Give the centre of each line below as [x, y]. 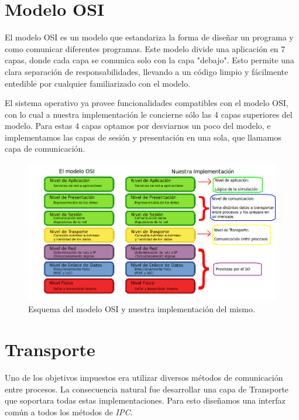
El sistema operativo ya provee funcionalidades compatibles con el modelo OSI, [147, 103]
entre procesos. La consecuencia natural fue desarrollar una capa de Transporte [147, 389]
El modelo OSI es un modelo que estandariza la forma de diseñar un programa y [149, 37]
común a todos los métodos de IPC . [69, 412]
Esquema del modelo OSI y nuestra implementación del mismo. [142, 309]
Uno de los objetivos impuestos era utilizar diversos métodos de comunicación [144, 377]
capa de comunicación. [45, 148]
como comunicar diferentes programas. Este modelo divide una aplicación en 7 [145, 48]
